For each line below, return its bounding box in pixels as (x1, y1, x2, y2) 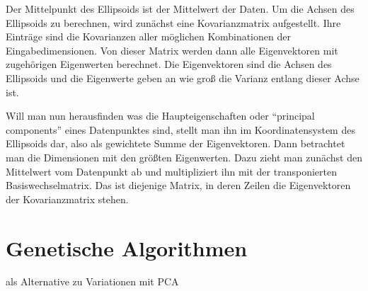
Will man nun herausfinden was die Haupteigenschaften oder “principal (6, 108, 315, 123)
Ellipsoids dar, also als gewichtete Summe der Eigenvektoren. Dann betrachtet (6, 136, 345, 151)
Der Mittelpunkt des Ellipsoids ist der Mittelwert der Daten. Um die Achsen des (6, 1, 355, 16)
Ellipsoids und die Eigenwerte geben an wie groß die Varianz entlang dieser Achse (6, 70, 360, 85)
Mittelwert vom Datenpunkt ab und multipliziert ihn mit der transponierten (6, 164, 337, 178)
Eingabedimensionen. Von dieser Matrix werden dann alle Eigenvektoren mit (6, 42, 338, 57)
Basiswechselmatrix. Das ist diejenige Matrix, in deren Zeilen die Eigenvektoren (6, 178, 351, 193)
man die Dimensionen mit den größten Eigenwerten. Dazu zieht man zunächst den (6, 149, 363, 164)
